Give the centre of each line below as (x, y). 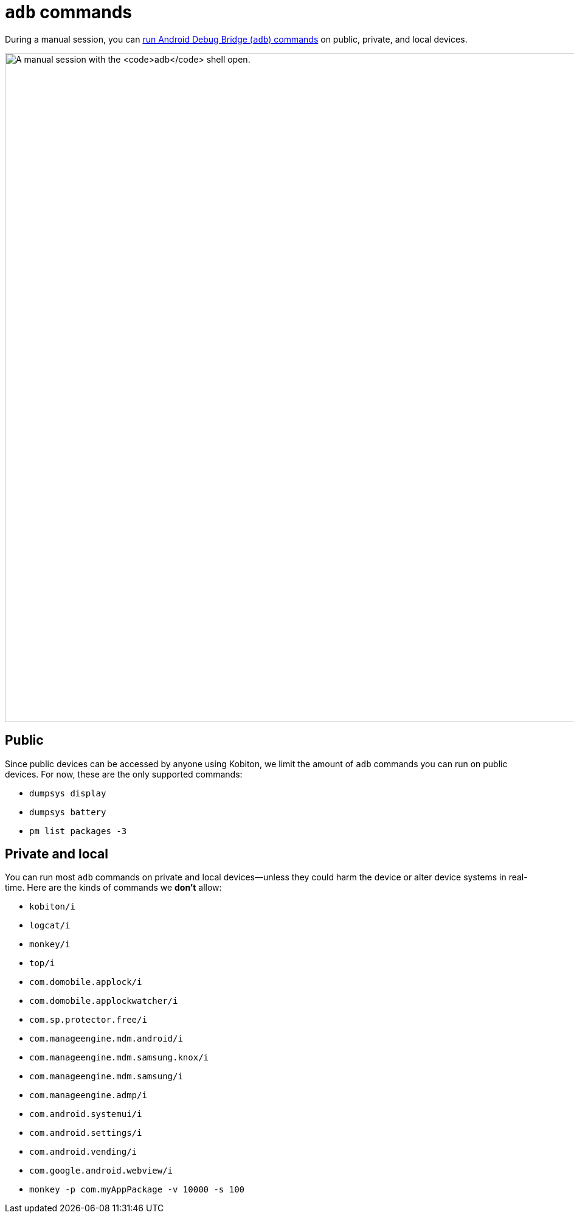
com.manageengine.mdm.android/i (106, 1039)
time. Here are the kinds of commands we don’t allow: (113, 888)
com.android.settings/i (86, 1133)
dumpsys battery (68, 812)
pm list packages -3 (78, 831)
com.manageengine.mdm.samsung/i (106, 1077)
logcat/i (50, 926)
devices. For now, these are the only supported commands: (124, 774)
